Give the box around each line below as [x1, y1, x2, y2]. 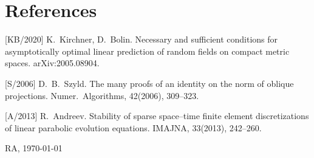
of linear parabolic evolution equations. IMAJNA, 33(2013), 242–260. [5, 121, 262, 134]
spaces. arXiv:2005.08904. [5, 57, 100, 69]
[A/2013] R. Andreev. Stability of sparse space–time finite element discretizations [5, 109, 309, 122]
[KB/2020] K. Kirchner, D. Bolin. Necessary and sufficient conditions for [5, 33, 278, 46]
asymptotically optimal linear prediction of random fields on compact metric [5, 44, 290, 57]
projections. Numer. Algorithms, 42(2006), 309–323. [5, 89, 199, 101]
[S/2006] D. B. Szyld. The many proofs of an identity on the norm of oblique [5, 77, 294, 89]
